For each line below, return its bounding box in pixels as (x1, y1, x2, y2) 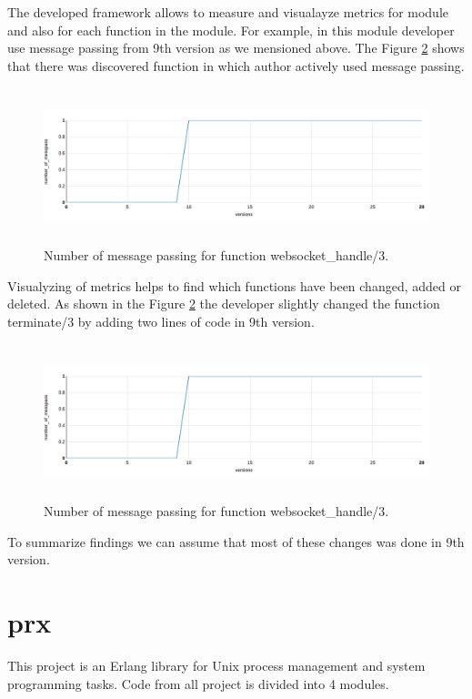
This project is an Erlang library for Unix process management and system (7, 656, 426, 674)
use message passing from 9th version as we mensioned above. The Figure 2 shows (7, 38, 465, 57)
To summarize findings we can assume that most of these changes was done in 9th (7, 532, 465, 551)
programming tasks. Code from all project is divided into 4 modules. (7, 674, 389, 693)
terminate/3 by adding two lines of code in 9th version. (7, 311, 315, 330)
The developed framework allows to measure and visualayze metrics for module (7, 3, 449, 21)
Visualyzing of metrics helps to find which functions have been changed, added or (7, 276, 461, 295)
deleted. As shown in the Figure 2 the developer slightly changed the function (7, 294, 440, 313)
